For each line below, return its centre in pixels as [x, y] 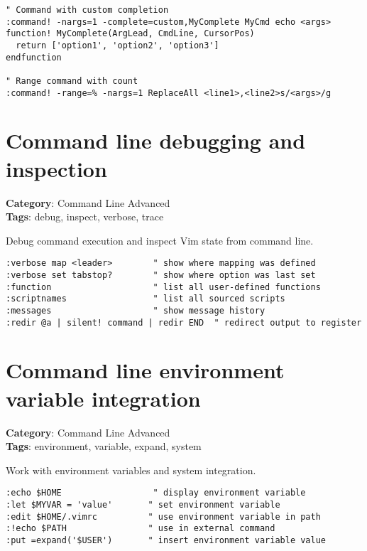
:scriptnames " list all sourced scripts [146, 299]
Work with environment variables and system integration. [131, 470]
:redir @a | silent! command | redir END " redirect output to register [184, 322]
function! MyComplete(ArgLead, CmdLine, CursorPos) [130, 34]
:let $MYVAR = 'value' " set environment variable [143, 505]
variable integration [103, 398]
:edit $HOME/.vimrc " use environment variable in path [163, 517]
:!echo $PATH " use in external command [141, 529]
